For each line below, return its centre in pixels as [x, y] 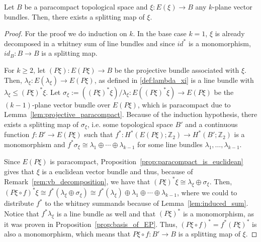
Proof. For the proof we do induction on [66, 33]
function [17, 134]
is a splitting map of [209, 234]
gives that [19, 171]
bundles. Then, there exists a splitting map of [74, 16]
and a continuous [211, 124]
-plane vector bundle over [71, 104]
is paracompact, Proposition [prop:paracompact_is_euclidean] [147, 161]
